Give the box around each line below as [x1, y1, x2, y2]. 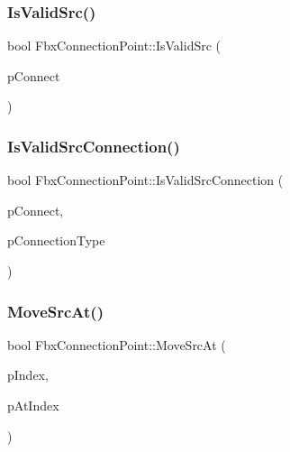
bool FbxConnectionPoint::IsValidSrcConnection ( [7, 171, 284, 189]
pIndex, [7, 365, 49, 384]
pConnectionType [7, 231, 105, 250]
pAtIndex [7, 396, 59, 414]
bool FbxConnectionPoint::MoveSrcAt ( [7, 335, 226, 354]
